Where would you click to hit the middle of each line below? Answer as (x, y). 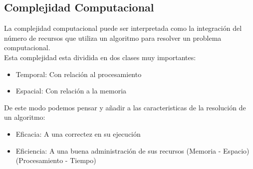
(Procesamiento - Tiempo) (56, 160)
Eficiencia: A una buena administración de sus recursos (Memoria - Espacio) (132, 150)
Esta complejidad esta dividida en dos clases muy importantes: (100, 57)
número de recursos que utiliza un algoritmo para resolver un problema (113, 38)
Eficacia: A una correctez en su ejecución (78, 133)
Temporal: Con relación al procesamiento (79, 74)
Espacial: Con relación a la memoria (71, 91)
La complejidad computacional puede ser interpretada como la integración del (123, 28)
